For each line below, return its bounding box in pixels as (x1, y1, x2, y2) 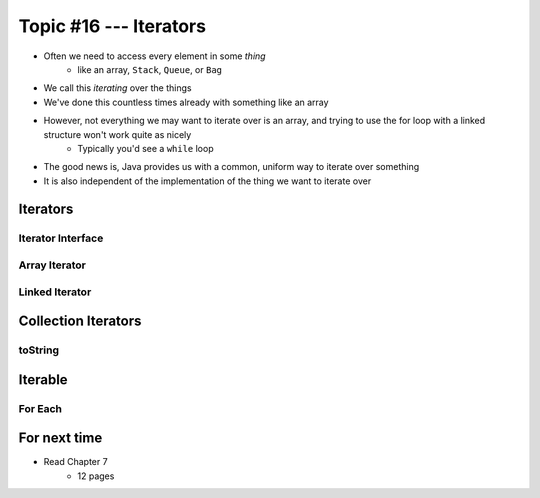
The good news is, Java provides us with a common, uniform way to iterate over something (43, 161, 420, 173)
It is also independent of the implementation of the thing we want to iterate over (43, 175, 372, 187)
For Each (18, 401, 62, 415)
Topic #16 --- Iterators (18, 15, 207, 37)
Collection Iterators (18, 313, 142, 330)
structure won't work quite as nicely (43, 128, 192, 140)
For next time (18, 430, 103, 447)
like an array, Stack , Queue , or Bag (77, 63, 222, 75)
